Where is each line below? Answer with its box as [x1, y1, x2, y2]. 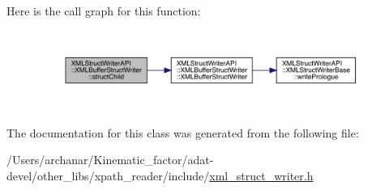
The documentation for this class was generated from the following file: [6, 124, 359, 141]
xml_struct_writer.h [209, 167, 314, 184]
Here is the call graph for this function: [6, 2, 201, 19]
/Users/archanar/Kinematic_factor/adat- [6, 151, 214, 168]
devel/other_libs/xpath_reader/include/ [6, 167, 210, 184]
